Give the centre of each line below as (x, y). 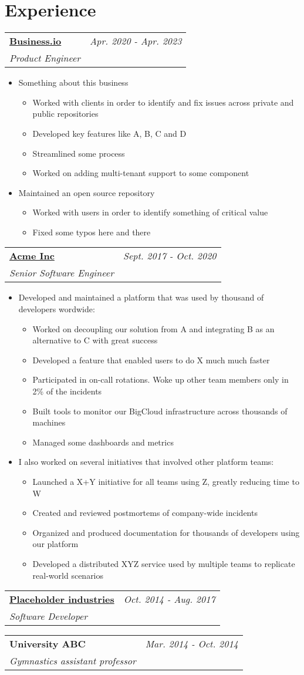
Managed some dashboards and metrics (103, 442)
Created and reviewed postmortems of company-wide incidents (145, 513)
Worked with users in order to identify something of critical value (150, 212)
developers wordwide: (57, 309)
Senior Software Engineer (62, 273)
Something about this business (73, 82)
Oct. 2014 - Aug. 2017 (169, 599)
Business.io (36, 41)
